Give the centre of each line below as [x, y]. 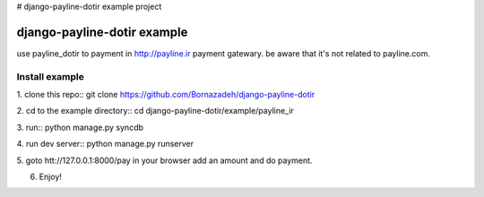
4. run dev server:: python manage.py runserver [105, 144]
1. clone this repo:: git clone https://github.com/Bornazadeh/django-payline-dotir [166, 95]
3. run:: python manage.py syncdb [80, 127]
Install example [51, 76]
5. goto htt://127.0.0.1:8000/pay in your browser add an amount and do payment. [164, 160]
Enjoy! [51, 176]
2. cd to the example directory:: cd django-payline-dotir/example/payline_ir [156, 111]
